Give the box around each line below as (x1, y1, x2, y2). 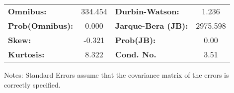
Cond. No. (115, 48, 156, 60)
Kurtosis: (8, 48, 45, 60)
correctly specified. (4, 79, 61, 90)
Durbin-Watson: (115, 5, 179, 17)
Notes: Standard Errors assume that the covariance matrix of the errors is (4, 70, 229, 80)
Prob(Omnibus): (8, 20, 74, 31)
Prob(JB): (115, 34, 156, 46)
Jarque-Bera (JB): (115, 20, 188, 31)
